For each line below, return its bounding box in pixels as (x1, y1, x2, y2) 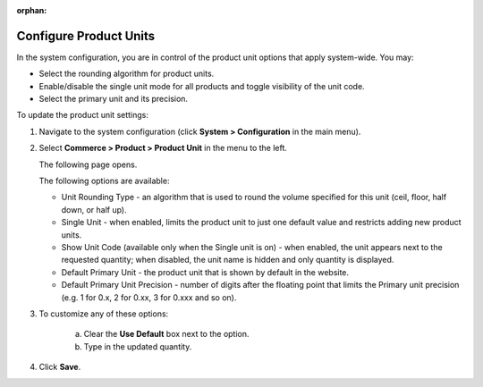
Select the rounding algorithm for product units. (38, 68, 215, 80)
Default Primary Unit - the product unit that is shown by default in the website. (61, 266, 349, 277)
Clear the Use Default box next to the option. (83, 329, 250, 340)
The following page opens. (38, 159, 138, 170)
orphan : (16, 5, 47, 15)
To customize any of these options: (38, 308, 169, 319)
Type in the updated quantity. (83, 341, 192, 352)
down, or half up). (61, 204, 127, 215)
